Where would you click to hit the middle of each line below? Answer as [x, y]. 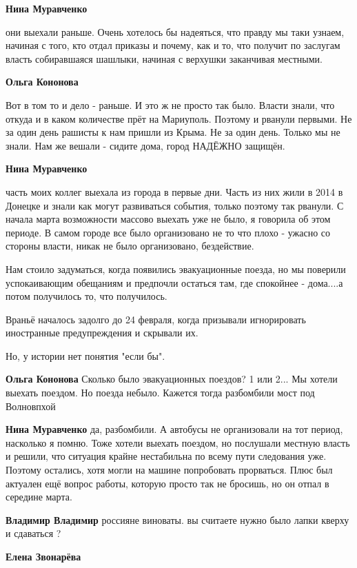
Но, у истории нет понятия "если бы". [85, 355]
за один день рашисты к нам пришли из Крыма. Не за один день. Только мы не [173, 132]
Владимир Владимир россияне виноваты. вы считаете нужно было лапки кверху [177, 519]
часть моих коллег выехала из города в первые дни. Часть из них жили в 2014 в [174, 191]
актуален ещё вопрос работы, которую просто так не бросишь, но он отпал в [167, 483]
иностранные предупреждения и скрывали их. [102, 333]
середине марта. [39, 497]
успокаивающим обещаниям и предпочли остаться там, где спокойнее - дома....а [174, 282]
